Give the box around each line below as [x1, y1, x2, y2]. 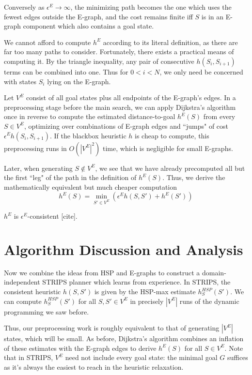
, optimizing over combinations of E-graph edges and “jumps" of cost [24, 120, 229, 131]
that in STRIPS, [4, 352, 53, 362]
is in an [201, 11, 224, 21]
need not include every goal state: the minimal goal [65, 352, 218, 362]
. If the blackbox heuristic [49, 130, 126, 140]
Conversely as [4, 2, 45, 12]
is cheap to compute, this [135, 130, 209, 140]
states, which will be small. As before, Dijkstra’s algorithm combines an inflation [4, 333, 244, 344]
